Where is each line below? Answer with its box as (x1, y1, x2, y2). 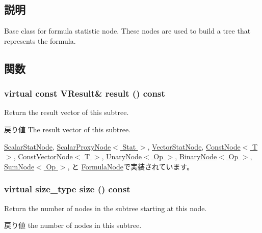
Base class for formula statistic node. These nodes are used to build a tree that (4, 25, 251, 36)
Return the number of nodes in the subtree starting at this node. (4, 202, 207, 213)
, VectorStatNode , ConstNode (147, 141, 241, 152)
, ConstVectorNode (13, 151, 73, 162)
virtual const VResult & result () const (4, 87, 165, 100)
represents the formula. (4, 35, 76, 46)
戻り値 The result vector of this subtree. (4, 124, 131, 134)
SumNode (4, 161, 35, 171)
